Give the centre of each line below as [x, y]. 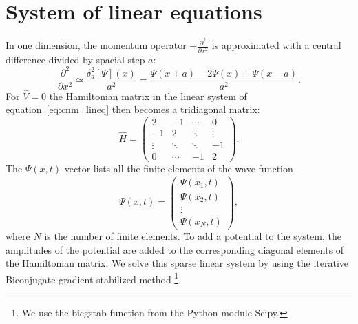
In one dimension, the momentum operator [96, 45]
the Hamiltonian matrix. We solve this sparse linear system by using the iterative [177, 263]
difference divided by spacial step [75, 59]
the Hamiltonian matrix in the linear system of [148, 95]
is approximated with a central [276, 45]
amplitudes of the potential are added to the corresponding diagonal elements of [175, 249]
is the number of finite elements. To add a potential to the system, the [193, 236]
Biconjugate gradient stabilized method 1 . [94, 278]
